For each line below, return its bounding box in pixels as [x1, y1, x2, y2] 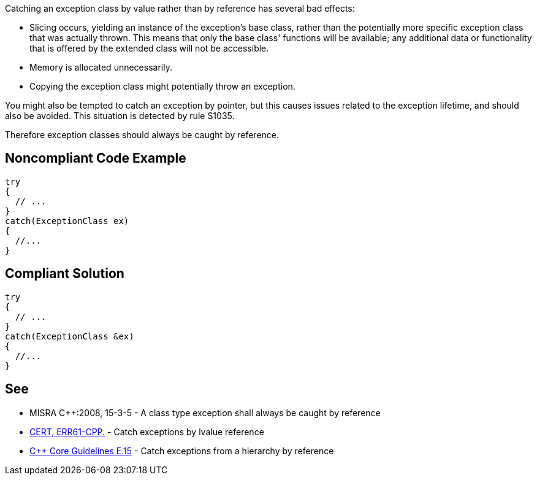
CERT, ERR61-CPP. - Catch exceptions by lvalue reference [29, 426, 264, 437]
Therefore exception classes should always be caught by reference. [5, 130, 280, 140]
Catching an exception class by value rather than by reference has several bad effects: [5, 3, 355, 14]
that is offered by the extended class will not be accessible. [29, 43, 269, 53]
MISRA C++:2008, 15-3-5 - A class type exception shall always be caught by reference [29, 407, 381, 418]
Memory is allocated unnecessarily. [29, 62, 172, 72]
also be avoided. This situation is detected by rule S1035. [5, 110, 235, 121]
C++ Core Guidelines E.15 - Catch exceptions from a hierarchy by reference [29, 445, 334, 456]
